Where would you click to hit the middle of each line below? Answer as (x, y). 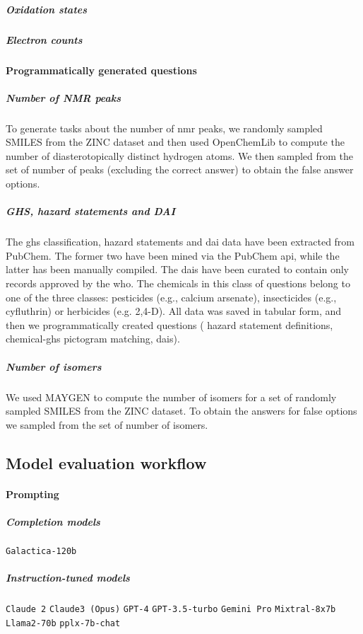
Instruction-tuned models (68, 578)
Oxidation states (47, 9)
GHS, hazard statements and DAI (91, 211)
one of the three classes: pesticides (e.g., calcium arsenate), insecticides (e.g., (171, 297)
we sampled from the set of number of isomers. (107, 424)
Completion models (53, 521)
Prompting (32, 494)
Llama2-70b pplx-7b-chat (63, 623)
